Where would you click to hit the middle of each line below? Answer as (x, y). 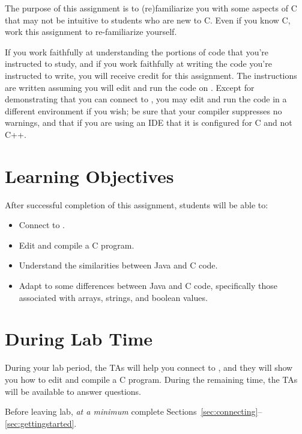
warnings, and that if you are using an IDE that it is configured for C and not (149, 122)
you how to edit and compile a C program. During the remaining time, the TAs (151, 379)
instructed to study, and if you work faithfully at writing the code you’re (138, 64)
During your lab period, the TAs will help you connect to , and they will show (149, 367)
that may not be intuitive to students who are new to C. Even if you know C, (148, 20)
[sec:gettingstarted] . (41, 423)
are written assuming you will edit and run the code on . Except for (130, 87)
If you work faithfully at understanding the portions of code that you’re (137, 51)
